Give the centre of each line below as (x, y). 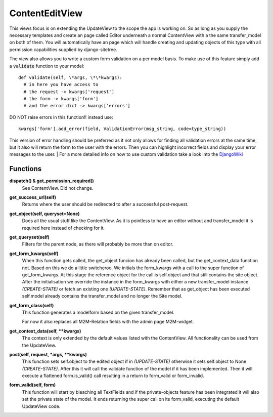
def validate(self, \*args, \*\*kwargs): (70, 77)
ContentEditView (46, 13)
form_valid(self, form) (33, 385)
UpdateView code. (41, 406)
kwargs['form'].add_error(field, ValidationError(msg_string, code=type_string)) (122, 129)
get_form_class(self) (32, 305)
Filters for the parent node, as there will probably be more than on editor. (98, 244)
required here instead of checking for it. (63, 228)
